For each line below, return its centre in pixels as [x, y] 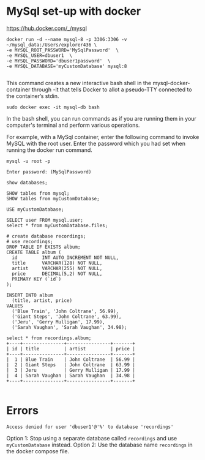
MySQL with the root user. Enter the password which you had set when [96, 143]
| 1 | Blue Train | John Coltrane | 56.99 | [71, 360]
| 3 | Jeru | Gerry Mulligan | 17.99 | [71, 370]
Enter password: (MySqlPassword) [49, 172]
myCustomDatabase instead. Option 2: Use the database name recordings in [99, 445]
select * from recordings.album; [49, 338]
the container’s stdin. [33, 96]
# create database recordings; [46, 236]
